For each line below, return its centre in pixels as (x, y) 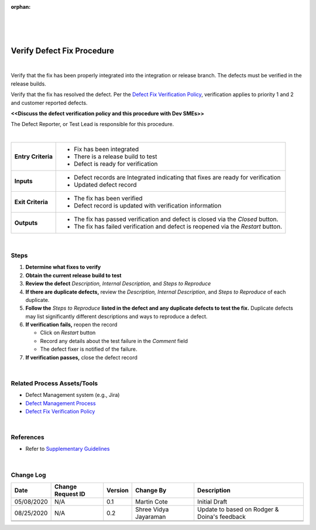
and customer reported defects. (49, 103)
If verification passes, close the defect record (81, 357)
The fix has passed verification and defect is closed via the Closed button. (176, 219)
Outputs (26, 223)
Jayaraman (151, 517)
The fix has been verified (108, 198)
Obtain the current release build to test (73, 275)
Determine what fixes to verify (63, 267)
